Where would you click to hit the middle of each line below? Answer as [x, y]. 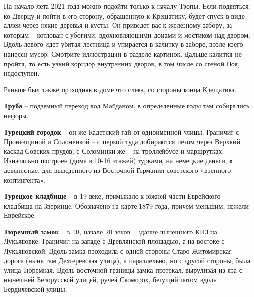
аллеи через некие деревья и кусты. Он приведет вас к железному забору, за [118, 25]
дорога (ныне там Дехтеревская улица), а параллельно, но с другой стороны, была [127, 260]
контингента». [24, 180]
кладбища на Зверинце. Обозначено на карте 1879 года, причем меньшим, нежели [126, 205]
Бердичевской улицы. [35, 289]
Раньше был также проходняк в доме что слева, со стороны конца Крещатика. [120, 89]
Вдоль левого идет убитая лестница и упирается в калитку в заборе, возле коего [124, 44]
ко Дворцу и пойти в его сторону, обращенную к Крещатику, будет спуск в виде [124, 15]
